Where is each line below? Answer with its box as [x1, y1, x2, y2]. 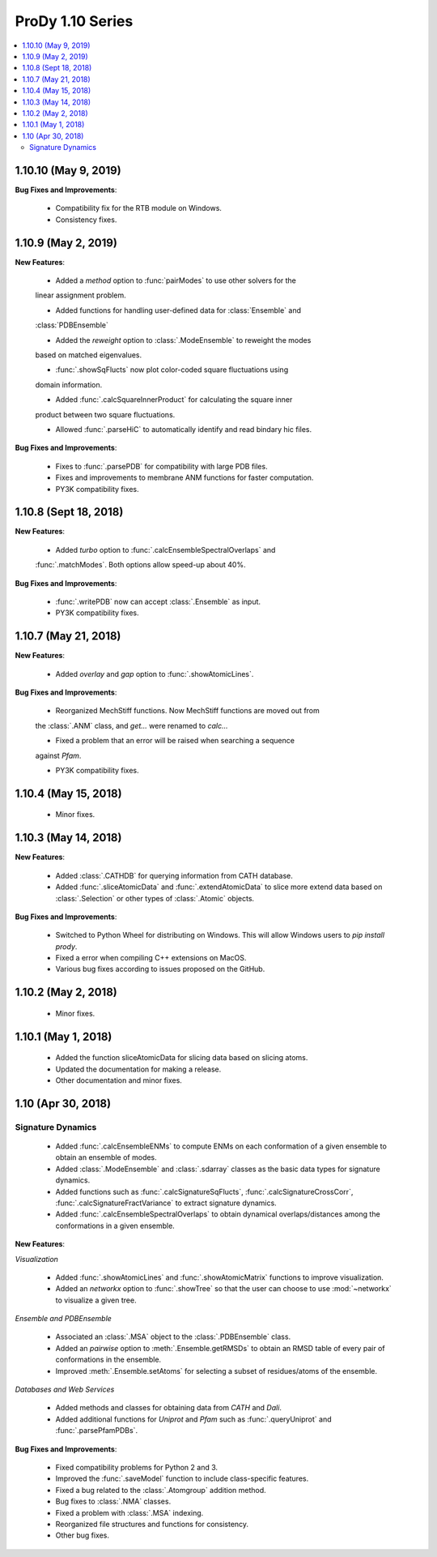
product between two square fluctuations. [35, 409, 176, 419]
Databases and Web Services [15, 1384, 115, 1394]
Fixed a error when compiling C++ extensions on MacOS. [55, 953, 247, 963]
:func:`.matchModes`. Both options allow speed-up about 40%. [35, 560, 246, 570]
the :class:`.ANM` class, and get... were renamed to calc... [35, 721, 228, 730]
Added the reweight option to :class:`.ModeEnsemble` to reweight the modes [55, 335, 312, 344]
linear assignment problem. [35, 290, 126, 300]
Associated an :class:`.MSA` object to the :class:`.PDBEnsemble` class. [55, 1332, 291, 1341]
